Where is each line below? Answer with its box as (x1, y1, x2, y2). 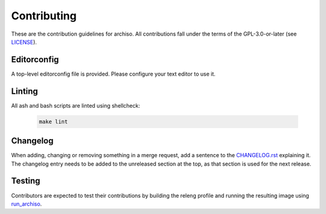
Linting (11, 86, 39, 96)
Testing (11, 176, 40, 186)
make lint (39, 118, 68, 125)
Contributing (11, 9, 77, 22)
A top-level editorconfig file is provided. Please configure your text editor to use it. (11, 70, 216, 77)
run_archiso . (11, 200, 42, 207)
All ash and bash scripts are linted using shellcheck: (11, 102, 140, 109)
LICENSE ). (11, 38, 37, 45)
